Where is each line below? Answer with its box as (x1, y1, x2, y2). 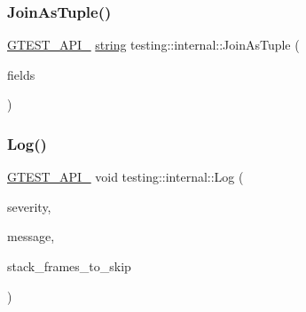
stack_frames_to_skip (7, 257, 131, 275)
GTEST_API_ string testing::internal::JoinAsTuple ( (7, 35, 300, 54)
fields (7, 65, 35, 83)
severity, (7, 197, 51, 215)
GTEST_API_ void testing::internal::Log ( (7, 168, 244, 186)
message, (7, 227, 55, 246)
